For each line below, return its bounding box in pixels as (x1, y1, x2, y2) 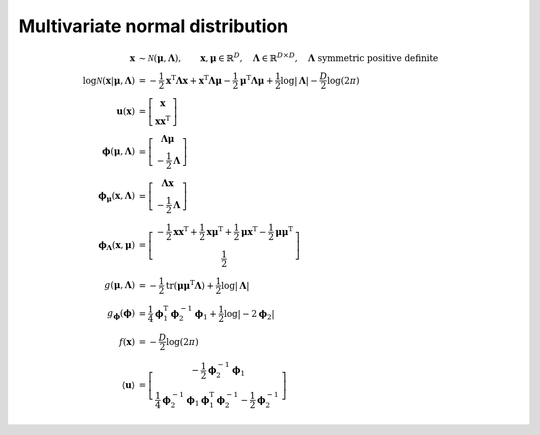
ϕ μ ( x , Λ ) (98, 190, 136, 204)
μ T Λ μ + (239, 73, 274, 86)
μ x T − (240, 224, 267, 237)
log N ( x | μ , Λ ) (82, 75, 136, 86)
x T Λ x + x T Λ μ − (165, 73, 232, 86)
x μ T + (206, 224, 233, 237)
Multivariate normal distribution (18, 15, 289, 37)
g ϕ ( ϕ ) (106, 308, 136, 322)
